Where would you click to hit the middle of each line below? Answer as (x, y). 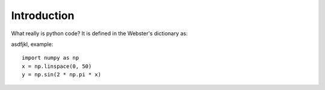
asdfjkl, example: (32, 44)
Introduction (43, 15)
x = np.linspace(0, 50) (57, 66)
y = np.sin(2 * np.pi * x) (62, 75)
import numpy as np (51, 58)
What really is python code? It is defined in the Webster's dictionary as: (99, 33)
